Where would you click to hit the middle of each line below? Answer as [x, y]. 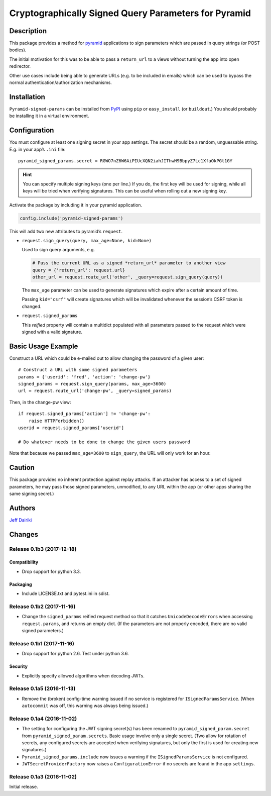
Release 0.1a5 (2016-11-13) [42, 688]
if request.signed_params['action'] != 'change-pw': [84, 414]
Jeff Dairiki [21, 520]
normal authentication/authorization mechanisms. [61, 82]
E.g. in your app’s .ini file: [37, 149]
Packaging [21, 584]
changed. [32, 306]
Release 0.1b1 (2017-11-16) [42, 643]
